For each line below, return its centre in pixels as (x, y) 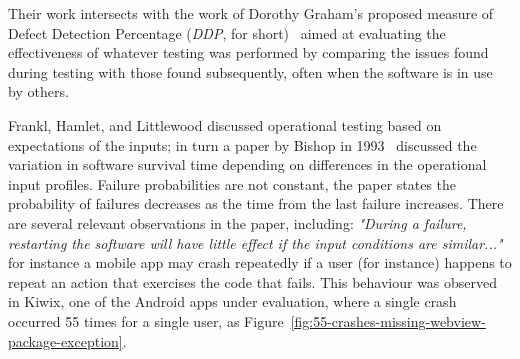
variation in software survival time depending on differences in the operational (247, 164)
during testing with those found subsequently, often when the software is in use (250, 71)
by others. (38, 91)
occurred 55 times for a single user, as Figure (146, 320)
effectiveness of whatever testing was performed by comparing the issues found (248, 52)
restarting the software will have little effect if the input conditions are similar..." (255, 242)
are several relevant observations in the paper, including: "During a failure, (237, 222)
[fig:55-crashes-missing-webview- (388, 320)
